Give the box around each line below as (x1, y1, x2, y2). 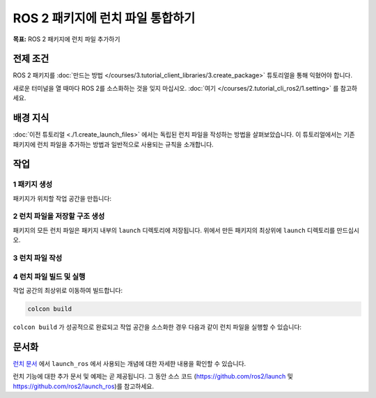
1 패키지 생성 (13, 180, 53, 190)
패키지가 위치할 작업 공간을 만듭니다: (13, 194, 111, 202)
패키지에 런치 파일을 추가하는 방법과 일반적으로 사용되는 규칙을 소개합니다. (13, 140, 214, 148)
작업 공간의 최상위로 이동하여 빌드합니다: (13, 286, 123, 294)
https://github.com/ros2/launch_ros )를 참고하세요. (13, 382, 155, 390)
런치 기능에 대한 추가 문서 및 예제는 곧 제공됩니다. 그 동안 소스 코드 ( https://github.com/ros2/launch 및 (13, 372, 294, 381)
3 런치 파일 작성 (13, 253, 63, 263)
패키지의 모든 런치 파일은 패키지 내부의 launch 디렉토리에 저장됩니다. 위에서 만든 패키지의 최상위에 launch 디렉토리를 (13, 226, 336, 234)
